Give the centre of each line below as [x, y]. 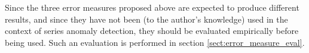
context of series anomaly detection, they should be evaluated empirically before [152, 31]
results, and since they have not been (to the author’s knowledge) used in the [146, 19]
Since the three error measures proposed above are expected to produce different [152, 7]
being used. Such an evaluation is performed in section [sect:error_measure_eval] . [155, 42]
